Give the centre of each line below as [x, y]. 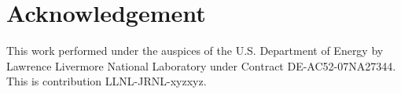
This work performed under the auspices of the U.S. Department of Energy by [195, 51]
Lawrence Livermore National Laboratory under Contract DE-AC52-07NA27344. [201, 65]
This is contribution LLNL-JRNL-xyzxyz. [107, 81]
